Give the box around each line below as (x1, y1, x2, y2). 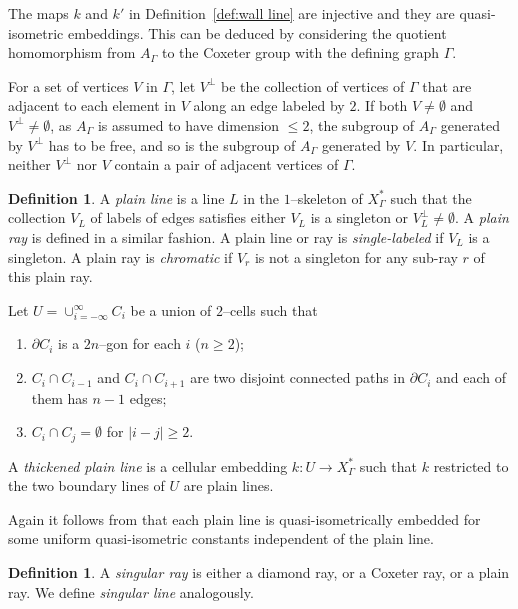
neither (8, 154, 51, 175)
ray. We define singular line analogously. (8, 581, 254, 602)
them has (31, 387, 88, 408)
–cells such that (223, 299, 318, 320)
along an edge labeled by (193, 95, 345, 116)
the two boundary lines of (8, 475, 165, 496)
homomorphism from (8, 42, 136, 63)
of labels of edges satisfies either (90, 207, 286, 228)
